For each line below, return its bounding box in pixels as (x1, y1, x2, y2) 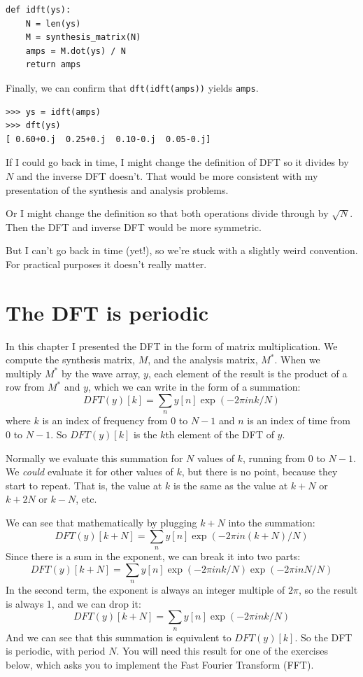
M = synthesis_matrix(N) (25, 32, 141, 43)
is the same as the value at (173, 477, 288, 492)
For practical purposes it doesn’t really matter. (6, 256, 207, 271)
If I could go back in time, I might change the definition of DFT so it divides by (6, 155, 349, 169)
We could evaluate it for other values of (6, 464, 173, 479)
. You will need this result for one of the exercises (116, 643, 329, 658)
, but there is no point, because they (181, 464, 338, 479)
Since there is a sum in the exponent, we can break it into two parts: (6, 549, 301, 563)
